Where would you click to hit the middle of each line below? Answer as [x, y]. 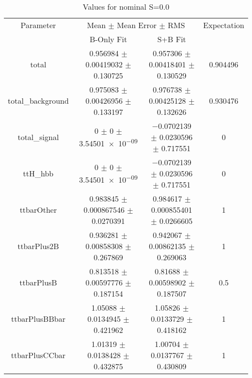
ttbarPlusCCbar [38, 355]
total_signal [38, 137]
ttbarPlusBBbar [38, 319]
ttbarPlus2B [38, 246]
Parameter [38, 25]
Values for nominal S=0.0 [126, 7]
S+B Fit [172, 39]
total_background [38, 101]
